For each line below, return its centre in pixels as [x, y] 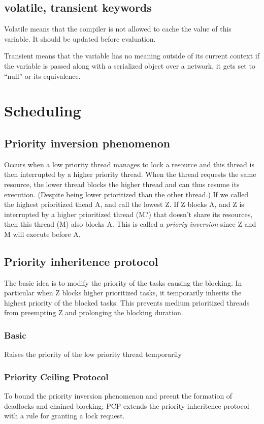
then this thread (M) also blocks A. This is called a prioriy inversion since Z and [130, 224]
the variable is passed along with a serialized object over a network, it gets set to [130, 65]
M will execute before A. [42, 234]
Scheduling [43, 111]
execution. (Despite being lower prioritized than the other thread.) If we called [126, 194]
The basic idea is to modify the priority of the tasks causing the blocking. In [123, 282]
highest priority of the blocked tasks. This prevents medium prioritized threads [127, 302]
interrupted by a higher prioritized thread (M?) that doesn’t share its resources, [128, 214]
